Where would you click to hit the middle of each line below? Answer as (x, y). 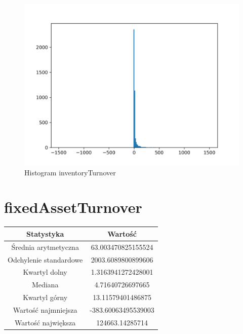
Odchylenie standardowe (45, 259)
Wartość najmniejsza (45, 309)
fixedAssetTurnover (73, 207)
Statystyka (45, 233)
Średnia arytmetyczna (45, 247)
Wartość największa (45, 322)
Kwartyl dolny (45, 272)
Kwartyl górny (45, 297)
